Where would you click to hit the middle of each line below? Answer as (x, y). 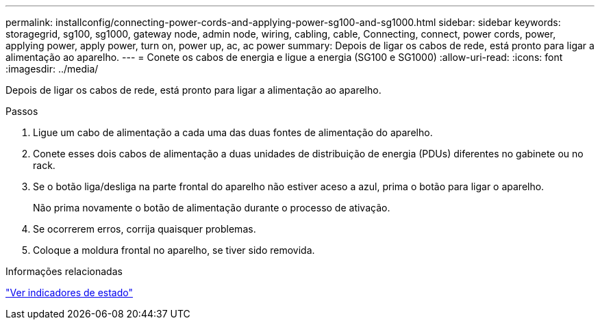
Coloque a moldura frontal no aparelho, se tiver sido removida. (174, 250)
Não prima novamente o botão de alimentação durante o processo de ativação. (212, 208)
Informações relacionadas (64, 271)
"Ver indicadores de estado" (69, 292)
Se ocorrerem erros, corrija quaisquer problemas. (145, 229)
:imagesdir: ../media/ (52, 69)
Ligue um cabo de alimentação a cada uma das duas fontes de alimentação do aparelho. (233, 132)
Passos (22, 111)
